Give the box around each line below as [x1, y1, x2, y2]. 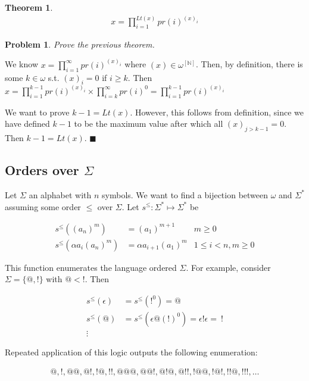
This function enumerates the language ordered [5, 261, 177, 273]
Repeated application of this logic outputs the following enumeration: [5, 345, 258, 358]
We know [5, 58, 38, 70]
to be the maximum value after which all [74, 117, 223, 130]
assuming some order [5, 200, 81, 213]
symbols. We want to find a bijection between [102, 188, 269, 201]
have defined [5, 117, 50, 130]
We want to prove [5, 105, 70, 118]
